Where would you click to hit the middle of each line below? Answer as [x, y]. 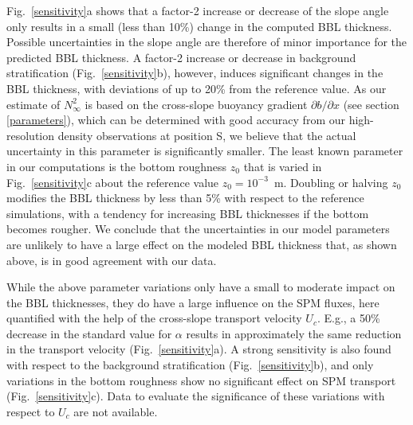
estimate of [33, 104]
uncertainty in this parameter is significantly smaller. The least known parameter [205, 151]
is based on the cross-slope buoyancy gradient [196, 104]
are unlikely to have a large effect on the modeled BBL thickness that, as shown [202, 244]
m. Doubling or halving [331, 182]
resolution [31, 135]
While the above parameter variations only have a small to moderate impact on [201, 287]
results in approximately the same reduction [294, 333]
